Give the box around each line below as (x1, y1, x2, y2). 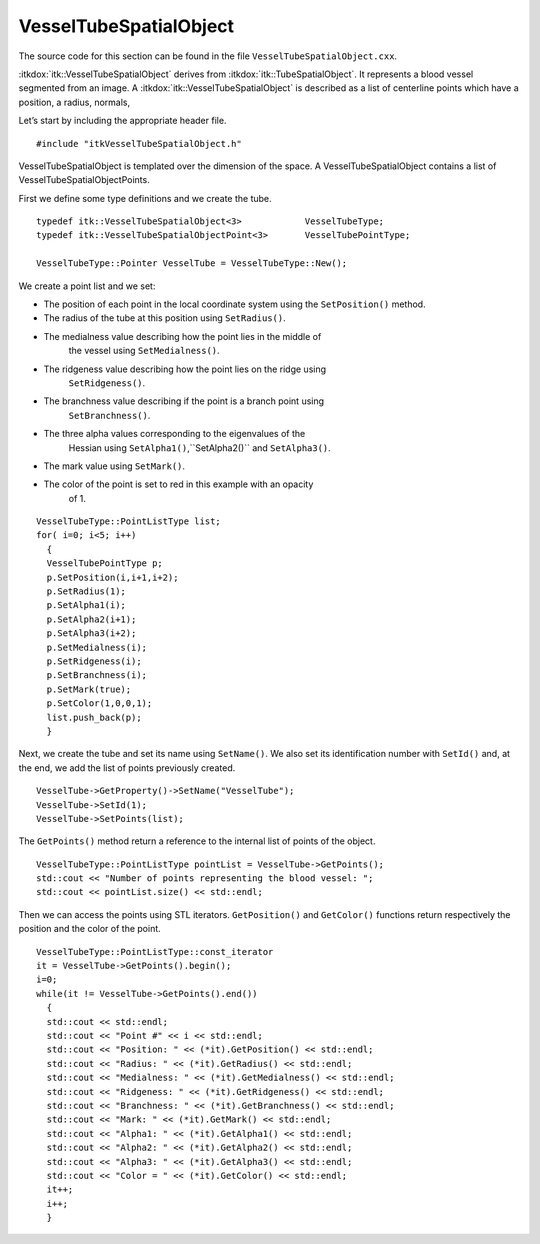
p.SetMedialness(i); (46, 641, 148, 653)
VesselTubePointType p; (46, 558, 164, 569)
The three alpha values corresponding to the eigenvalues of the (43, 428, 306, 440)
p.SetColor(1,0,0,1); (46, 698, 153, 709)
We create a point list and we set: (18, 280, 156, 292)
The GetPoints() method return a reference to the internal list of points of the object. (18, 835, 376, 847)
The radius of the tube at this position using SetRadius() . (43, 312, 287, 324)
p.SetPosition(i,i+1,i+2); (46, 571, 179, 583)
